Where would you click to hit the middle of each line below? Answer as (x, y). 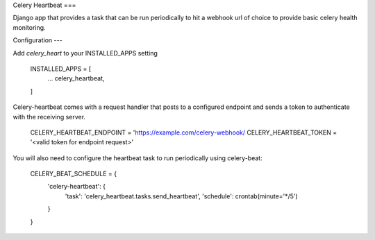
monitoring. (29, 27)
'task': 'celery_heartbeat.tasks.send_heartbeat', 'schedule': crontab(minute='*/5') (181, 196)
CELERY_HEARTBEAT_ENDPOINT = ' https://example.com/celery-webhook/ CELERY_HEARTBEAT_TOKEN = (184, 132)
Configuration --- (37, 40)
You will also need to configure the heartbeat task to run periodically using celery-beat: (138, 158)
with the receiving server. (49, 117)
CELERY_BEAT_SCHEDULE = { (74, 174)
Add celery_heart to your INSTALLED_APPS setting (85, 53)
